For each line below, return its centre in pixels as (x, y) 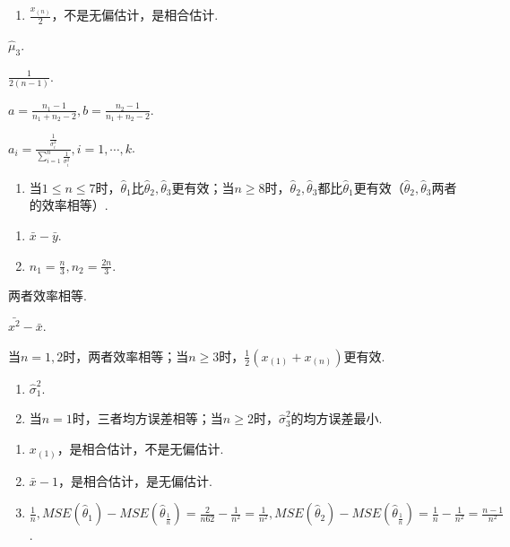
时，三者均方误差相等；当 (147, 418)
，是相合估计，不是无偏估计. (140, 448)
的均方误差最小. (337, 418)
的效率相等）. (69, 205)
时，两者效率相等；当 (126, 356)
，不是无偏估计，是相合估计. (135, 14)
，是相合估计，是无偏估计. (135, 480)
